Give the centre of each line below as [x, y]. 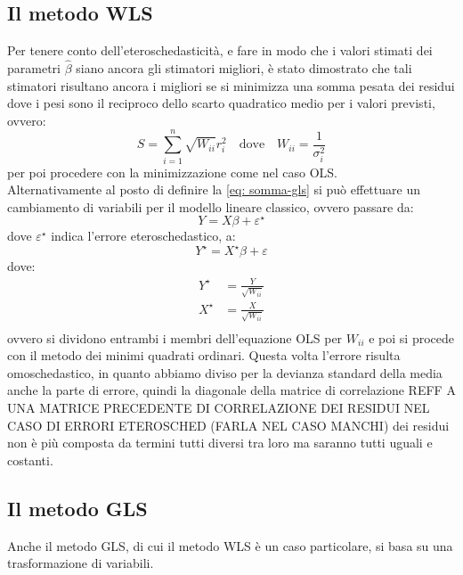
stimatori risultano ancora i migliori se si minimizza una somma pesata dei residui [231, 85]
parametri [34, 68]
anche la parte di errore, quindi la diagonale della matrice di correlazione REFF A [231, 390]
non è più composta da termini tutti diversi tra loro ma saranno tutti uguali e [220, 443]
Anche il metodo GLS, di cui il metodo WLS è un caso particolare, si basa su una [230, 545]
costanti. [30, 460]
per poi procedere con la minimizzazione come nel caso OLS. [172, 172]
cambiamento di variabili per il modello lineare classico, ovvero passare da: [211, 206]
